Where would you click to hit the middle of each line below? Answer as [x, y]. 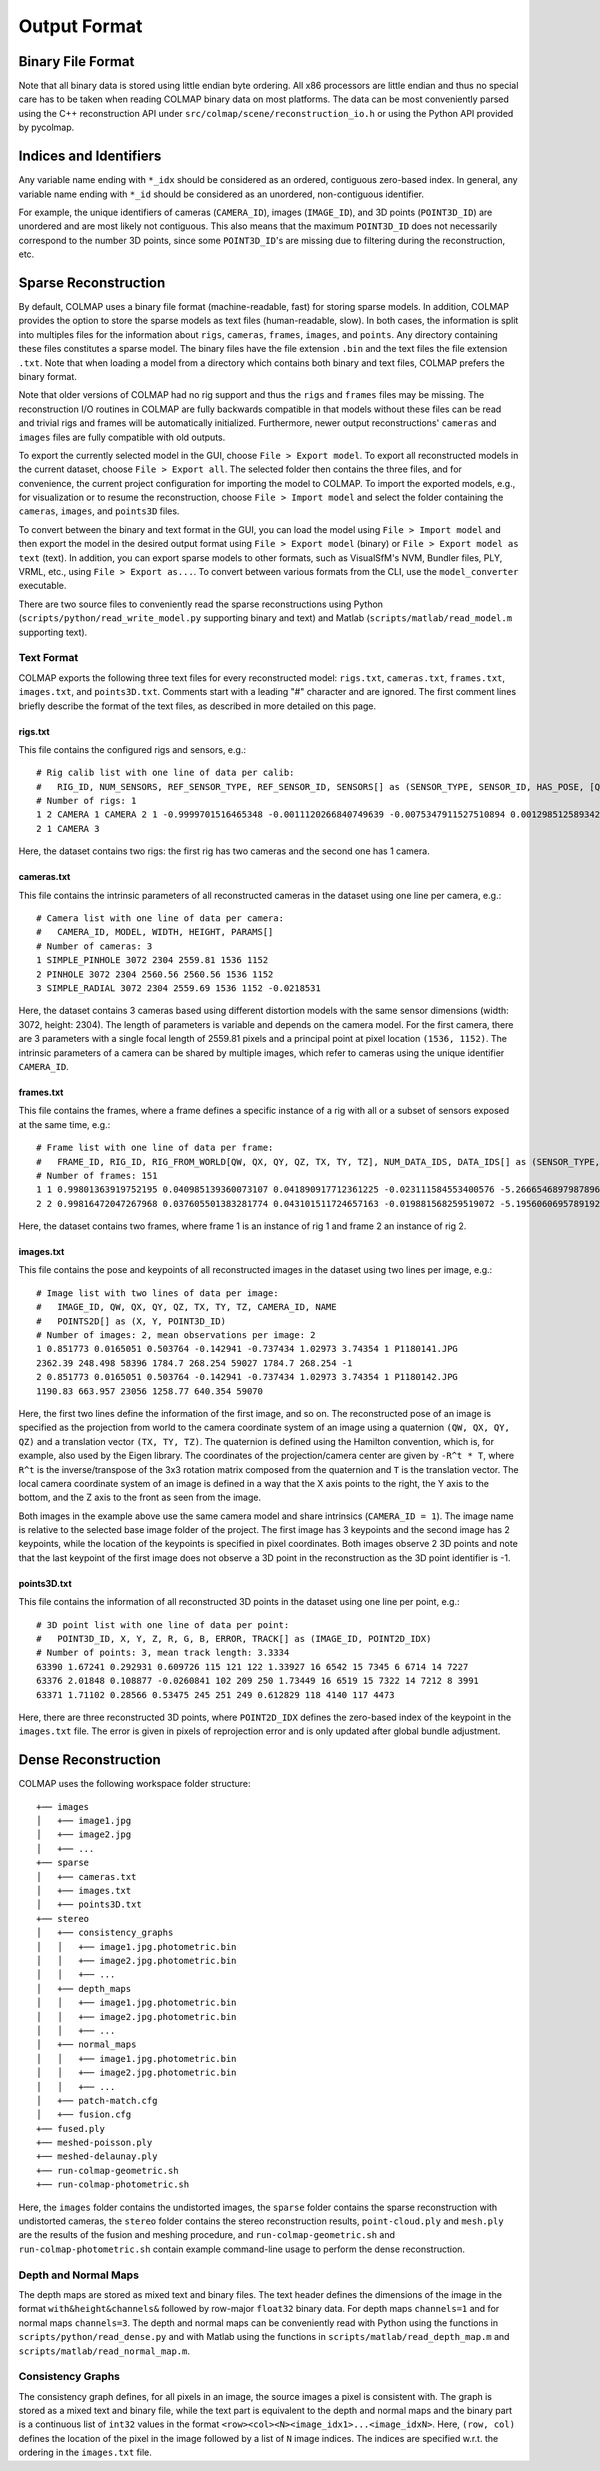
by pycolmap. [46, 127]
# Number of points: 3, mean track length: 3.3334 [163, 1653]
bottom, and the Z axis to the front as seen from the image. [140, 1497]
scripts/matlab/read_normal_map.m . [104, 2351]
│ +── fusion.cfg [84, 2114]
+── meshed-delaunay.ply [97, 2156]
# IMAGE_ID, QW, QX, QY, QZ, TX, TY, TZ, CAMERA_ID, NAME [186, 1307]
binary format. [47, 376]
